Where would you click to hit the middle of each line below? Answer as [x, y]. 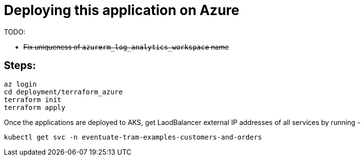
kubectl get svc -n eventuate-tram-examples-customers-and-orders [133, 137]
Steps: [20, 66]
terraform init [33, 99]
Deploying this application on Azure [122, 10]
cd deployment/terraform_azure [63, 92]
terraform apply [35, 107]
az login [20, 84]
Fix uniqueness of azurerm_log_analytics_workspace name [126, 47]
